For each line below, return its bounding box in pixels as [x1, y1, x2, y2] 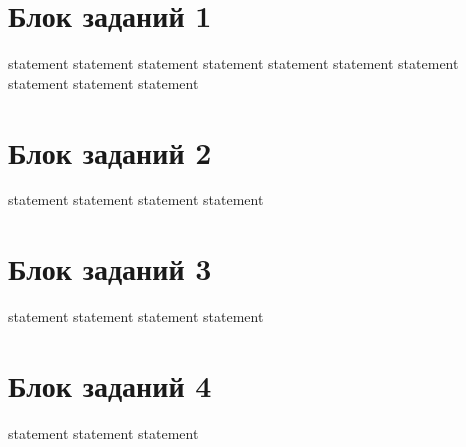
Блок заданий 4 [8, 364, 212, 405]
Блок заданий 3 [8, 248, 212, 289]
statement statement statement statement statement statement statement [8, 53, 459, 74]
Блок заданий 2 [8, 131, 212, 172]
